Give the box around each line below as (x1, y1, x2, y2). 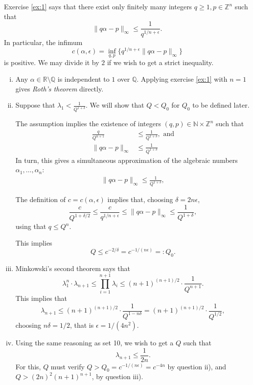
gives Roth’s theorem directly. (15, 83, 104, 93)
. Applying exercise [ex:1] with (137, 74, 228, 84)
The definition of (15, 194, 66, 204)
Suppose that (15, 100, 55, 110)
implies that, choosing (107, 194, 173, 204)
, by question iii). (92, 371, 143, 382)
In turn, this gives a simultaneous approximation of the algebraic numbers (15, 155, 238, 165)
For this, (15, 361, 41, 371)
